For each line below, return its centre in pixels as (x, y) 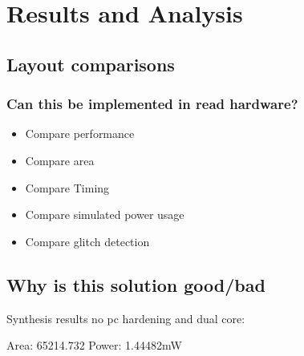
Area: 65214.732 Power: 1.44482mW (94, 345)
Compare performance (80, 133)
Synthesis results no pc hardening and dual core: (126, 318)
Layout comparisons (91, 64)
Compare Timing (67, 187)
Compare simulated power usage (105, 214)
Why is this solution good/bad (136, 284)
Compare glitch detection (87, 241)
